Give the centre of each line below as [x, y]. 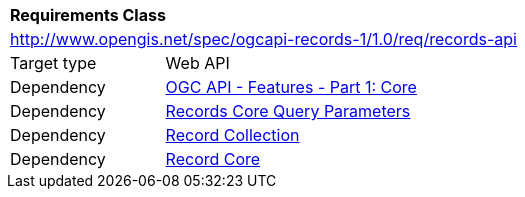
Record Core [213, 159]
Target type [53, 63]
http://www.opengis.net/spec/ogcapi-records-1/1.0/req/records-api [263, 39]
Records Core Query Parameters [288, 111]
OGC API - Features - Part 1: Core [291, 87]
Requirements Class [88, 15]
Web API [197, 63]
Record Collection [232, 135]
